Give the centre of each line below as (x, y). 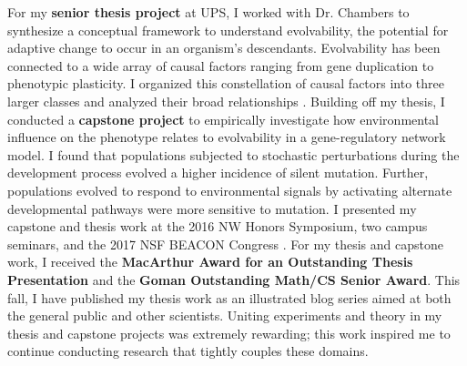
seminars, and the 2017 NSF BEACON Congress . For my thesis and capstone (225, 244)
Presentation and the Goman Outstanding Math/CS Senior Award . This (234, 279)
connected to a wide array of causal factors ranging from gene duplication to (221, 65)
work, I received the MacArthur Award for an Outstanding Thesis (210, 262)
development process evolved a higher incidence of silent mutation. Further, (218, 173)
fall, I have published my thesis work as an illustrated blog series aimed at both (229, 297)
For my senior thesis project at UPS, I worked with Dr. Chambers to (208, 12)
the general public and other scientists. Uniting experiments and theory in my (225, 315)
